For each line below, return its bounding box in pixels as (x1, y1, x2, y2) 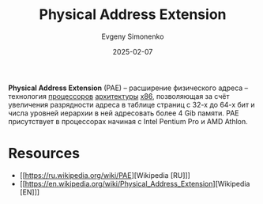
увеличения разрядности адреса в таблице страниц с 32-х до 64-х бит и (8, 100, 255, 109)
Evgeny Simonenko (101, 32, 164, 41)
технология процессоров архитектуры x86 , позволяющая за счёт (8, 91, 230, 100)
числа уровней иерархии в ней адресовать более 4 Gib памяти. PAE (8, 108, 239, 118)
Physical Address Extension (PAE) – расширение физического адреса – (8, 83, 249, 93)
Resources (8, 145, 81, 163)
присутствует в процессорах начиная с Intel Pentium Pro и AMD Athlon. (8, 116, 249, 126)
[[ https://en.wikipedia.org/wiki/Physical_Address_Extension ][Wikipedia (19, 179, 250, 188)
